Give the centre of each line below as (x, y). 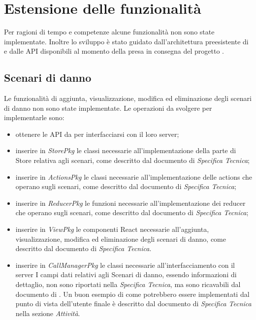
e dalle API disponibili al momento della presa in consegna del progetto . (114, 51)
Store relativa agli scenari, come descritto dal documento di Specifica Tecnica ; (132, 160)
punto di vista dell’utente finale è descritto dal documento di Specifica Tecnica (133, 304)
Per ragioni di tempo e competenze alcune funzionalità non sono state (109, 32)
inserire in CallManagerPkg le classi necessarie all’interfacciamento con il (125, 265)
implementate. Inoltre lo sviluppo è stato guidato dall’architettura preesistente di (126, 41)
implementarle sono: (34, 117)
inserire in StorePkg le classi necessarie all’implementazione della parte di (126, 150)
